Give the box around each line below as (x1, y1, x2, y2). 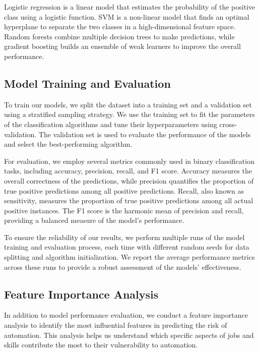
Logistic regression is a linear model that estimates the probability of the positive (4, 2, 255, 12)
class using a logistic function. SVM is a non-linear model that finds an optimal (4, 11, 249, 22)
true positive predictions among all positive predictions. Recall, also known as (4, 185, 244, 196)
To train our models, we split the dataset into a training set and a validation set (4, 99, 252, 109)
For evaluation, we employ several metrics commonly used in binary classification (4, 155, 254, 166)
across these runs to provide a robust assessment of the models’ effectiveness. (4, 261, 241, 272)
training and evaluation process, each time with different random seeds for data (4, 242, 249, 252)
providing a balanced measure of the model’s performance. (4, 215, 184, 225)
